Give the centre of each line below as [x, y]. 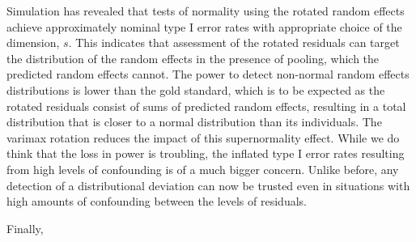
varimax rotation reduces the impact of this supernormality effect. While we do [203, 137]
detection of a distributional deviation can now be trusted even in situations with [208, 185]
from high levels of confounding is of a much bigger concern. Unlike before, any [203, 169]
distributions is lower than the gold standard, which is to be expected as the [196, 89]
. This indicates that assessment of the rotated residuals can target [234, 42]
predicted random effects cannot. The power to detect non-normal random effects [208, 74]
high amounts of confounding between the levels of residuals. [157, 201]
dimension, [33, 42]
